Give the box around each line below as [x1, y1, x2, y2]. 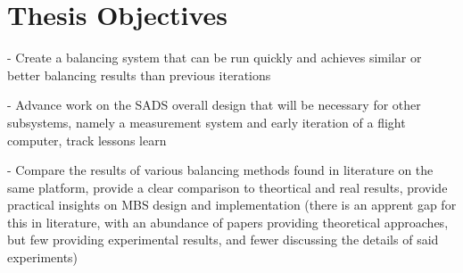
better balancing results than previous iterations [7, 65, 271, 84]
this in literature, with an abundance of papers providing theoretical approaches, [7, 212, 449, 231]
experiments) [7, 248, 79, 267]
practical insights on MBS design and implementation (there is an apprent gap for [7, 195, 457, 214]
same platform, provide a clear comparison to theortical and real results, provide [7, 178, 448, 196]
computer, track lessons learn [7, 130, 167, 149]
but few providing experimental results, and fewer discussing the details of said [7, 230, 439, 249]
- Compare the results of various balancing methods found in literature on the [7, 161, 434, 179]
